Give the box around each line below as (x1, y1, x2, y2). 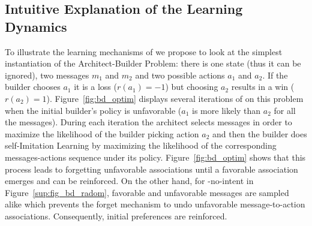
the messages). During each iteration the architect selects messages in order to (5, 116, 292, 128)
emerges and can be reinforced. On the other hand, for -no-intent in (5, 174, 254, 187)
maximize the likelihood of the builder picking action (5, 127, 199, 140)
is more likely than (192, 104, 261, 116)
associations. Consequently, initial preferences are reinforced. (5, 209, 227, 222)
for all (274, 104, 296, 116)
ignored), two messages (5, 68, 89, 81)
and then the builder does (212, 127, 307, 140)
